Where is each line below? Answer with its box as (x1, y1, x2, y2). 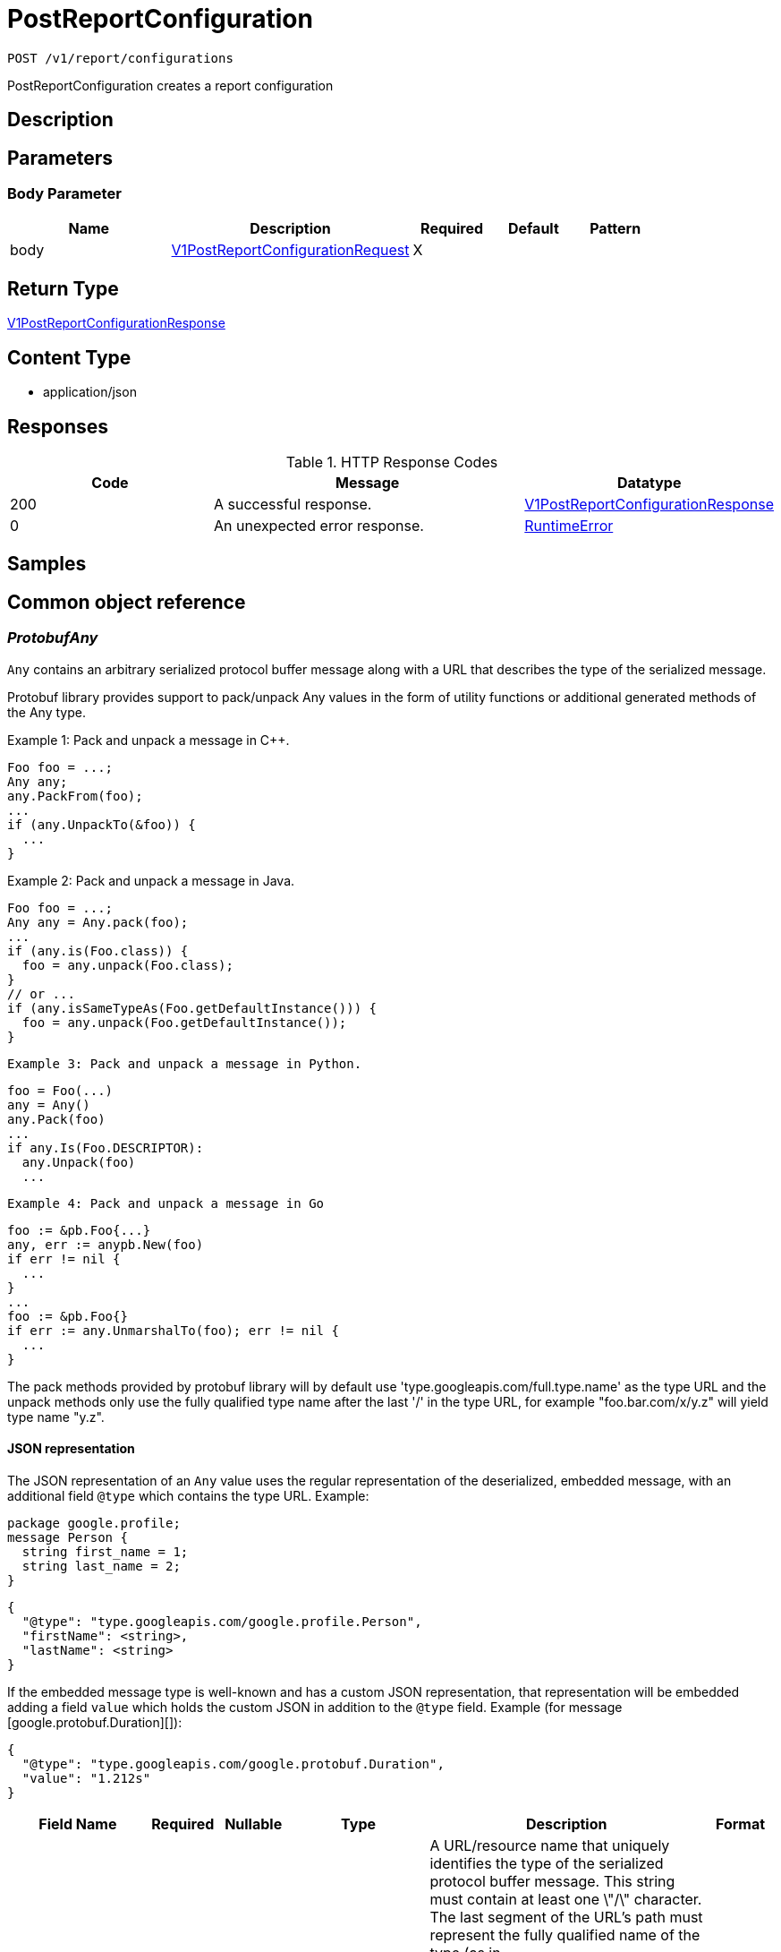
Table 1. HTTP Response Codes (285, 452, 498, 471)
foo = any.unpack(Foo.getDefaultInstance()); (21, 1015, 347, 1030)
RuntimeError (524, 516, 614, 535)
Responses (7, 415, 109, 438)
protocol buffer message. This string (429, 1871, 675, 1890)
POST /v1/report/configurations (7, 50, 233, 65)
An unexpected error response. (214, 516, 424, 535)
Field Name (38, 1814, 117, 1833)
